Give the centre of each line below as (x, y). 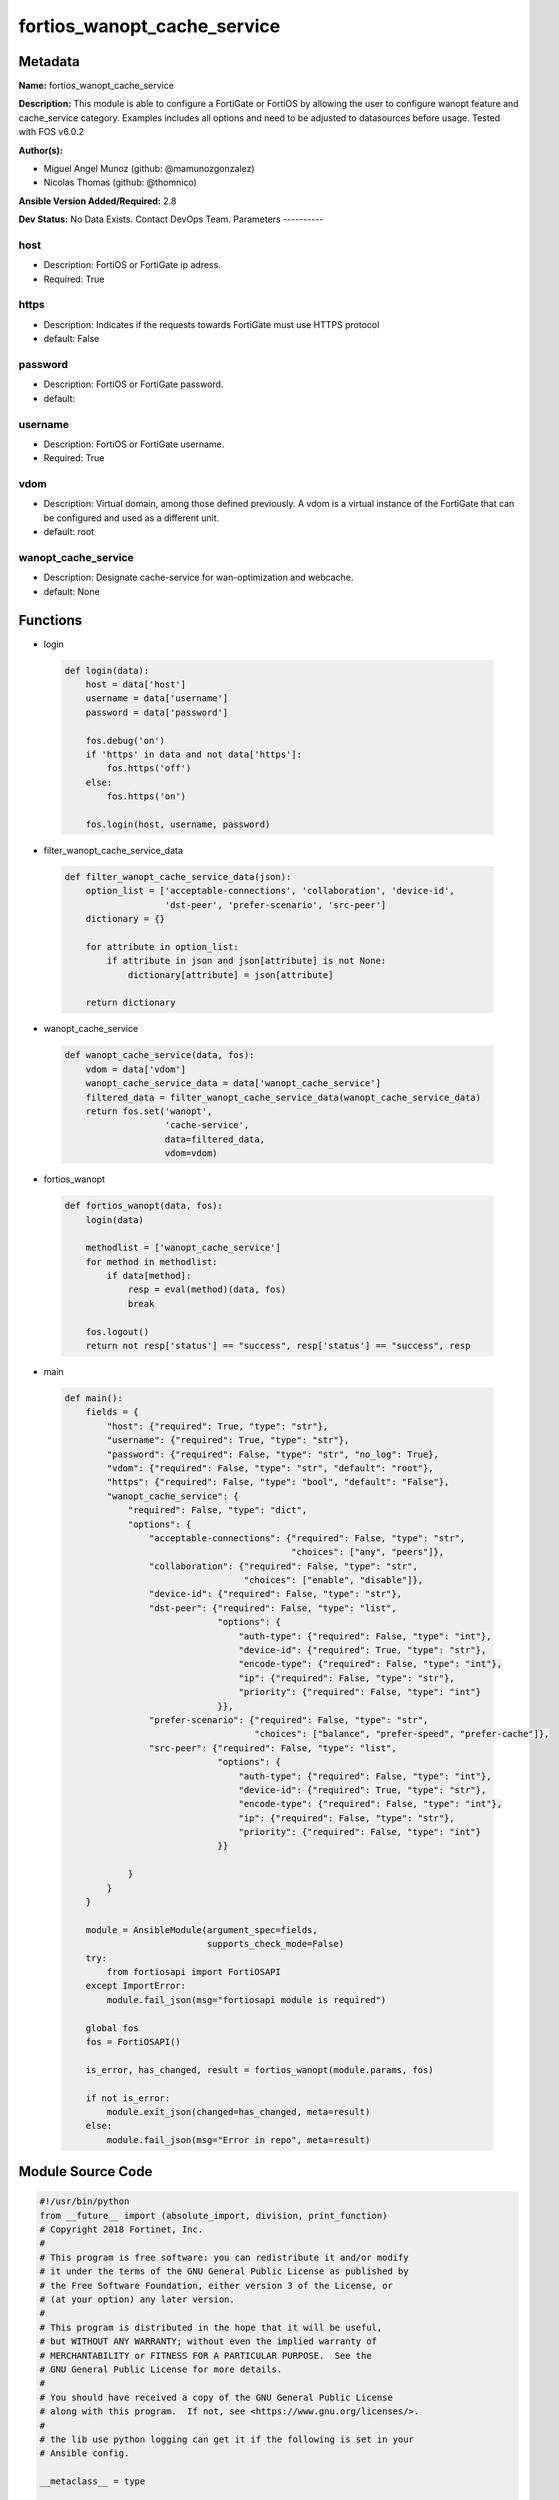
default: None (71, 591)
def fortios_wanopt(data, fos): (144, 1206)
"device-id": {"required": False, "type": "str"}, (275, 1594)
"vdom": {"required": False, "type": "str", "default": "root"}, (270, 1468)
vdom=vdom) (191, 1153)
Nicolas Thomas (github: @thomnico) (120, 182)
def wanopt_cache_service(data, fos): (159, 1055)
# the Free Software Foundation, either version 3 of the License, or (216, 2285)
